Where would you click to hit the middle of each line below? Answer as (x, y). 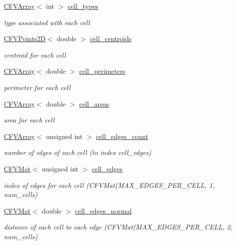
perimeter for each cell (37, 87)
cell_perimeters (102, 71)
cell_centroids (111, 38)
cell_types (83, 6)
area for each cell (29, 120)
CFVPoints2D (25, 38)
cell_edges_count (122, 136)
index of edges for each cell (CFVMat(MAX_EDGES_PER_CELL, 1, (109, 185)
